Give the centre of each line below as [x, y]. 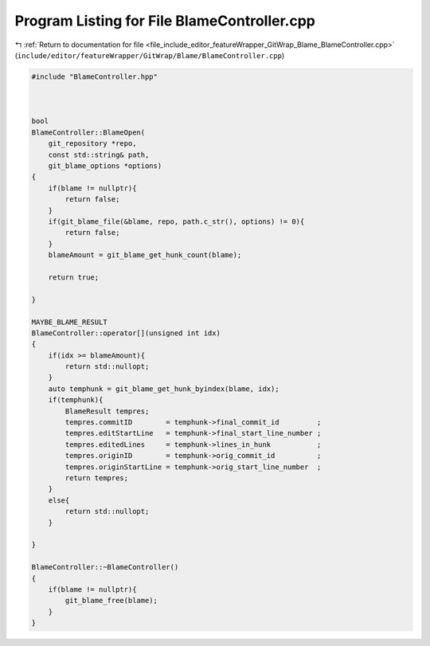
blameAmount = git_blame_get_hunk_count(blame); [145, 255]
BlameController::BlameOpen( [88, 132]
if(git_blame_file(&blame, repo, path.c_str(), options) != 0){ [176, 222]
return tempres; [97, 478]
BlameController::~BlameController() [105, 567]
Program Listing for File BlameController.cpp [165, 21]
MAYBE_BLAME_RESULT [69, 322]
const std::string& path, [99, 155]
